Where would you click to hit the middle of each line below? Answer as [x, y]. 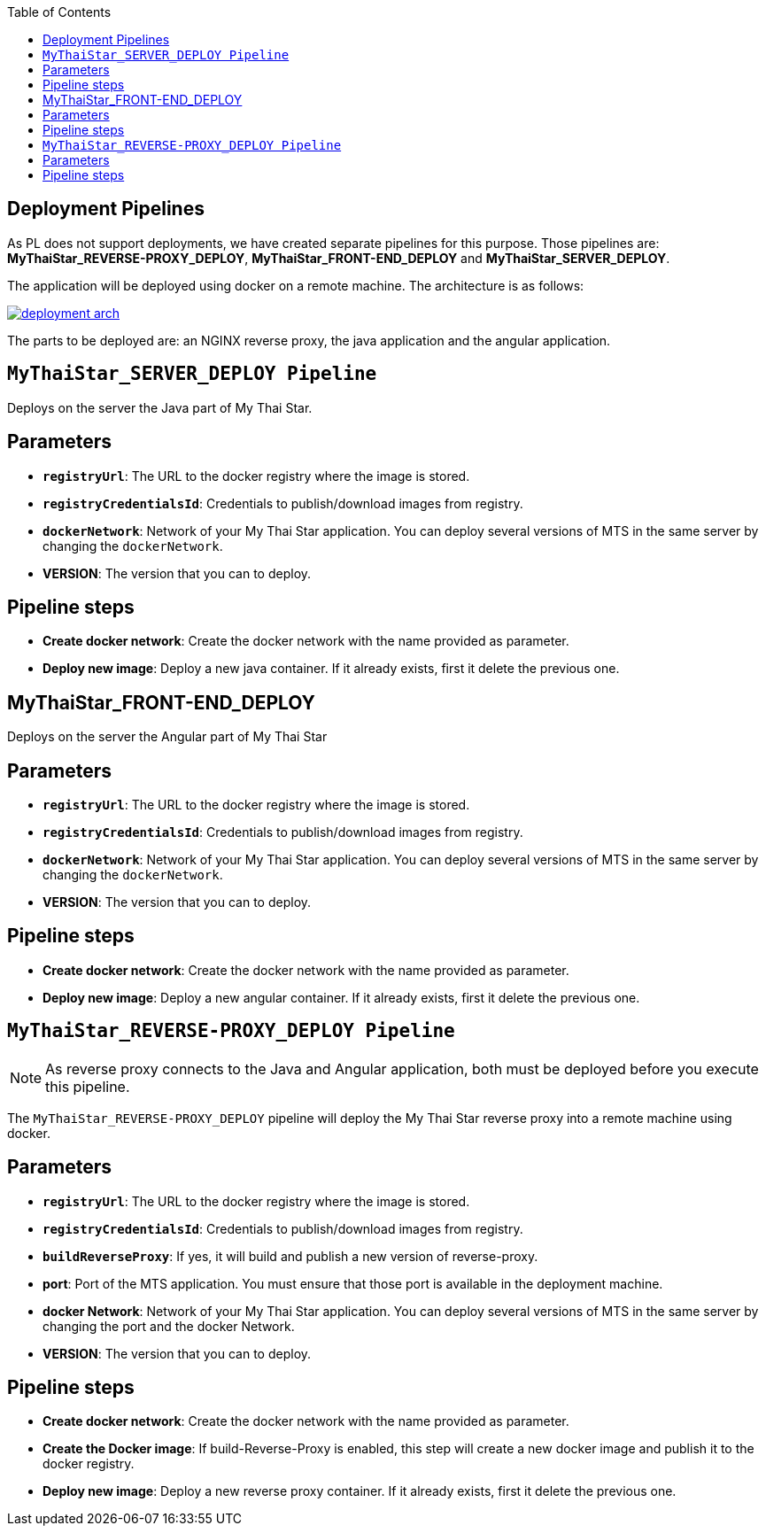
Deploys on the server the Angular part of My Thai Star [167, 737]
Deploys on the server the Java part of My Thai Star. [160, 407]
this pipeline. [88, 1086]
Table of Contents [59, 12]
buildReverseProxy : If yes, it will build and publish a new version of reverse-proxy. [290, 1256]
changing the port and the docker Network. [169, 1326]
